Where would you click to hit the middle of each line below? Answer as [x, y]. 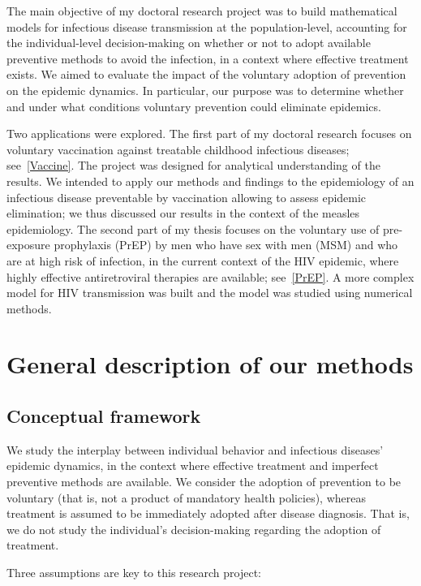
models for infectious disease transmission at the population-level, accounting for [207, 26]
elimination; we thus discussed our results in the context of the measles [183, 213]
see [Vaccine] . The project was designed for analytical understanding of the [193, 165]
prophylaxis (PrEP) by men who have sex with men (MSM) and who [226, 245]
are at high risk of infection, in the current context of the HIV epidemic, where [203, 260]
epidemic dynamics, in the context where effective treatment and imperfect [193, 465]
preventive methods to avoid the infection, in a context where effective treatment [208, 58]
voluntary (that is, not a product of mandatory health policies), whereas [186, 497]
